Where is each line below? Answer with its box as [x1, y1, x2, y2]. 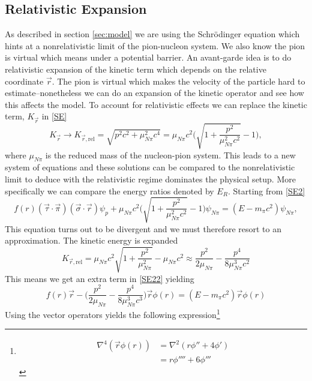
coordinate [5, 74, 44, 87]
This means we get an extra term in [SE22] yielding [5, 272, 194, 284]
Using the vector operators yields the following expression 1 [5, 307, 220, 320]
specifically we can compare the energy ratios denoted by [5, 184, 214, 197]
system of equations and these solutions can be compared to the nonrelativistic [5, 161, 295, 173]
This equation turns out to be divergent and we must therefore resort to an [5, 222, 281, 235]
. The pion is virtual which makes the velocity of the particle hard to [52, 74, 305, 87]
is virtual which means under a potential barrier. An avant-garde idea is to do [5, 51, 292, 64]
